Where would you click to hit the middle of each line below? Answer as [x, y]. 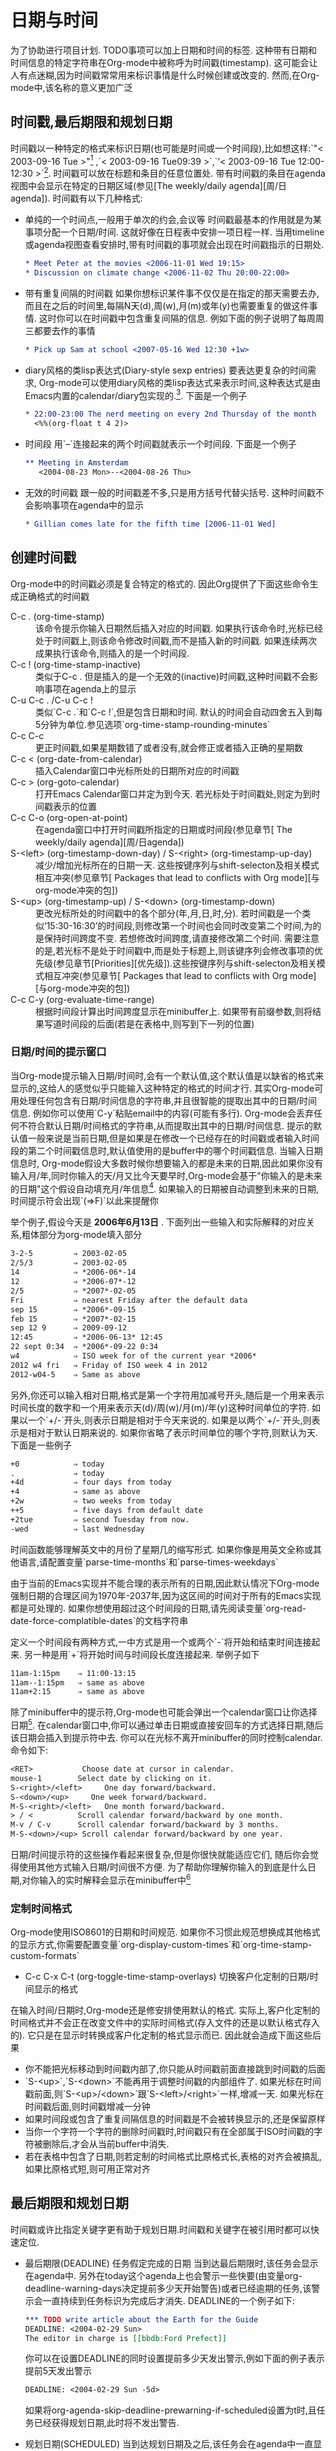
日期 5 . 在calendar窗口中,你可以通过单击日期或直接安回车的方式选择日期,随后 [167, 1724]
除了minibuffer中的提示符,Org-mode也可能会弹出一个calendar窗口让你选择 [164, 1712]
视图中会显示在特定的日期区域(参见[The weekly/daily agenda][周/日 [149, 186]
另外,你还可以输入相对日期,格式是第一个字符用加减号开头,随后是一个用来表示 [167, 1395]
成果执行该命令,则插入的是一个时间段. [112, 653]
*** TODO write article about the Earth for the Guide [141, 2319]
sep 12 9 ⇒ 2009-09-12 [69, 1328]
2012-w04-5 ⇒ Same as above [75, 1374]
